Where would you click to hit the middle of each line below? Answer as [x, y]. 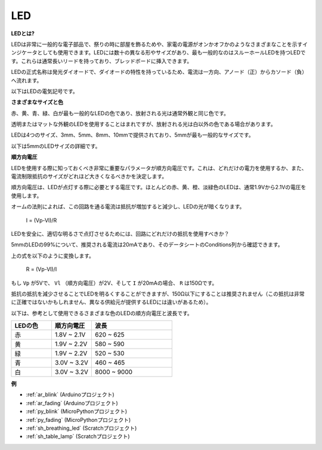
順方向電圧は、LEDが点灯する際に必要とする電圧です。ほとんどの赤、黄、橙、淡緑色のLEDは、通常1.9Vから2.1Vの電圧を [159, 187]
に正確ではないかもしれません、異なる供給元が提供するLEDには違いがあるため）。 [111, 302]
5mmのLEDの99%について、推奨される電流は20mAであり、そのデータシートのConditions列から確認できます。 [147, 245]
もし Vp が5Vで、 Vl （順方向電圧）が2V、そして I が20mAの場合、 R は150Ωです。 [114, 283]
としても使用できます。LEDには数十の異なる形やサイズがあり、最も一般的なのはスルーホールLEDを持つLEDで [171, 53]
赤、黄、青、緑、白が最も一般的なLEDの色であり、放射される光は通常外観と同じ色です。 [120, 113]
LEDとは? [23, 33]
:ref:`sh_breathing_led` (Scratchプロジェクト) [81, 428]
